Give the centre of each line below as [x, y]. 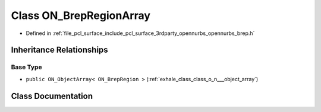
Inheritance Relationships [59, 50]
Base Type [26, 67]
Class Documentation [52, 96]
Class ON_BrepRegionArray [81, 15]
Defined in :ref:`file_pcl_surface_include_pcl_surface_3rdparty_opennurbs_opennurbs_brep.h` [140, 33]
